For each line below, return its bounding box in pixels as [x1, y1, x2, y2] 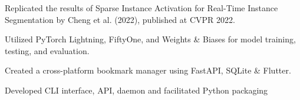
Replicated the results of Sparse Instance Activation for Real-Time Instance [5, 2, 278, 14]
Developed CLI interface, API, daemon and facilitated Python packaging [5, 84, 268, 96]
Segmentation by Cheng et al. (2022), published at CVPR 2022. [5, 13, 235, 25]
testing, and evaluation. [5, 44, 90, 56]
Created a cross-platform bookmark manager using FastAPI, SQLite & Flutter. [5, 64, 291, 76]
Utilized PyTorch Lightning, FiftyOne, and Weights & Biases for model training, [5, 33, 296, 45]
